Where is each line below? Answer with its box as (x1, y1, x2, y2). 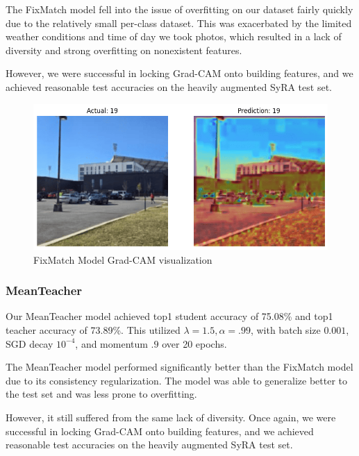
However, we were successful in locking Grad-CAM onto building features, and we (6, 66, 353, 81)
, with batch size (250, 322, 321, 337)
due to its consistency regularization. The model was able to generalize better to (6, 373, 347, 387)
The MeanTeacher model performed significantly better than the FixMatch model (6, 360, 353, 374)
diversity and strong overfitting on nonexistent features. (6, 42, 242, 57)
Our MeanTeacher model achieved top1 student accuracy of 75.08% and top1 (6, 309, 333, 323)
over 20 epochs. (162, 336, 227, 351)
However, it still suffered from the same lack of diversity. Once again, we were (6, 409, 336, 424)
